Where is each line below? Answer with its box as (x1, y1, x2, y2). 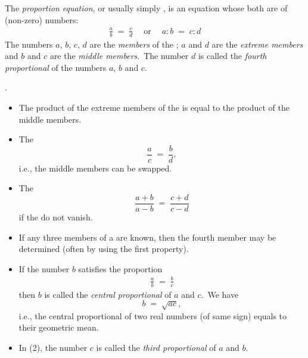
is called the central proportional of (44, 288, 172, 300)
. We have (201, 288, 239, 300)
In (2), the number (18, 341, 88, 353)
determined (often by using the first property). (18, 242, 189, 255)
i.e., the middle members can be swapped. (18, 161, 172, 174)
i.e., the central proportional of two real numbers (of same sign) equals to (18, 309, 287, 322)
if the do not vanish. (18, 211, 93, 223)
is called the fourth (198, 49, 267, 62)
